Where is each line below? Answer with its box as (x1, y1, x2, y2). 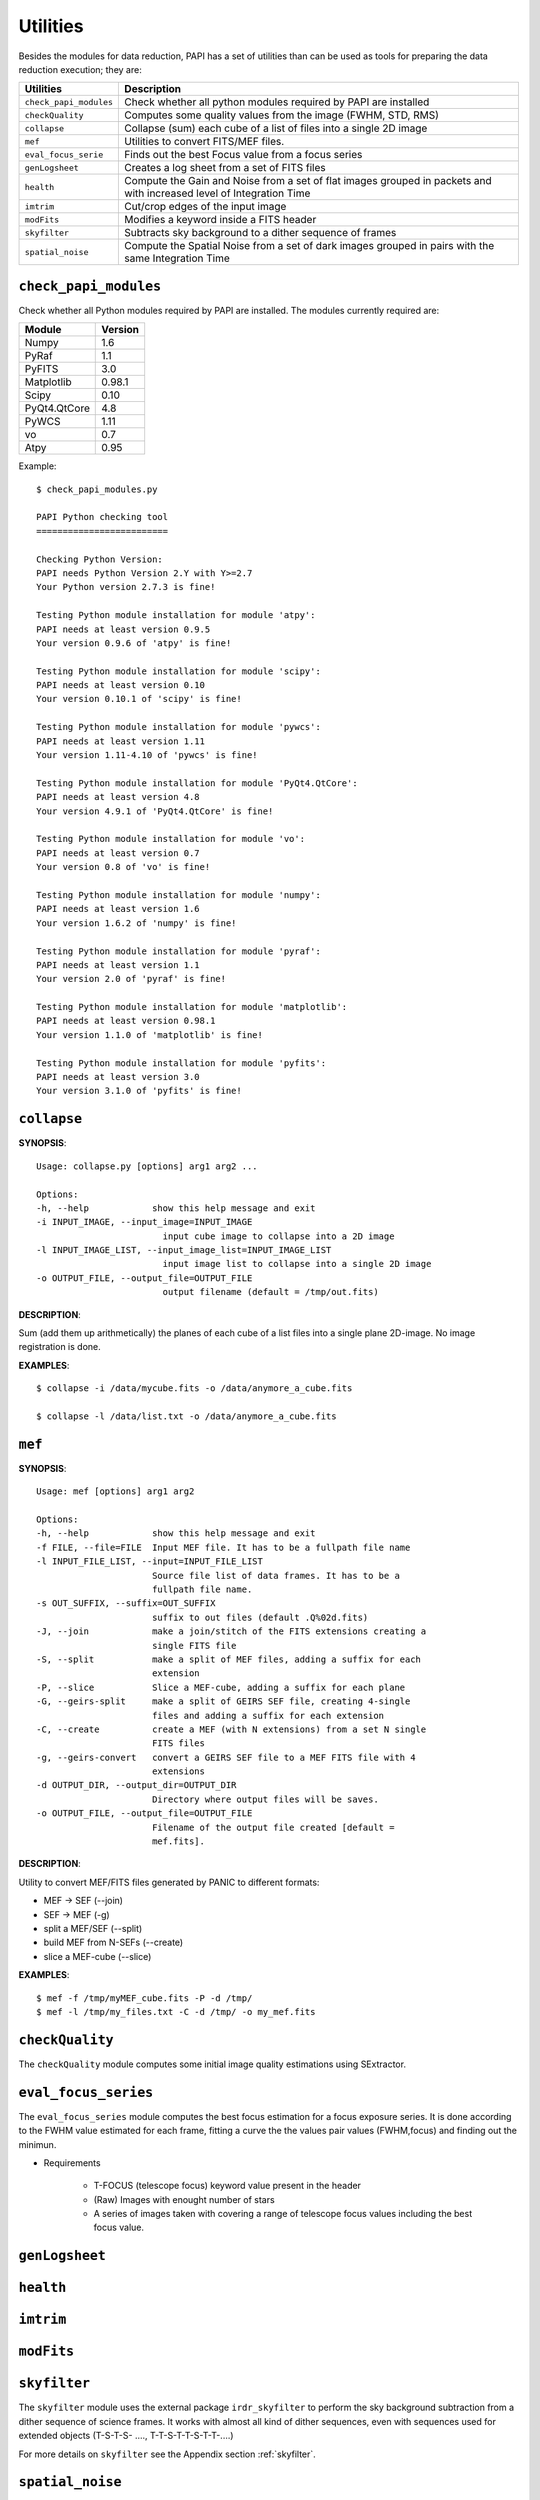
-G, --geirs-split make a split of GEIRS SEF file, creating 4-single (36, 1696, 411, 1707)
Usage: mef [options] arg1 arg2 (36, 1486, 195, 1497)
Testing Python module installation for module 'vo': (36, 833, 305, 845)
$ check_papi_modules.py (36, 483, 158, 495)
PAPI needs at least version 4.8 (36, 791, 200, 803)
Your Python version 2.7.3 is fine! (36, 581, 216, 593)
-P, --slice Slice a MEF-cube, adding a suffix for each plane (36, 1681, 406, 1693)
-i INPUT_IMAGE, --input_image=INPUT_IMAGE (36, 1216, 253, 1228)
